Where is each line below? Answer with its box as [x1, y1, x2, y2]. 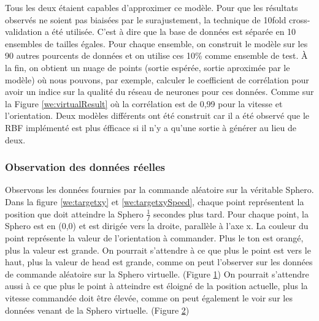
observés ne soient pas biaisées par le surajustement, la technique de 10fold [5, 13, 286, 26]
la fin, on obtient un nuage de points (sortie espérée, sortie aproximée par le [5, 61, 290, 74]
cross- [289, 13, 310, 26]
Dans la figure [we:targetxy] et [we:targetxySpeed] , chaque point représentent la [5, 195, 304, 208]
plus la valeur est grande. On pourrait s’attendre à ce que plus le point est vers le [5, 243, 311, 256]
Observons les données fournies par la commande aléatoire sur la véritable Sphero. [5, 183, 314, 196]
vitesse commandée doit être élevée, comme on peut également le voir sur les [5, 291, 293, 304]
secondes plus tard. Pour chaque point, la [153, 207, 309, 220]
